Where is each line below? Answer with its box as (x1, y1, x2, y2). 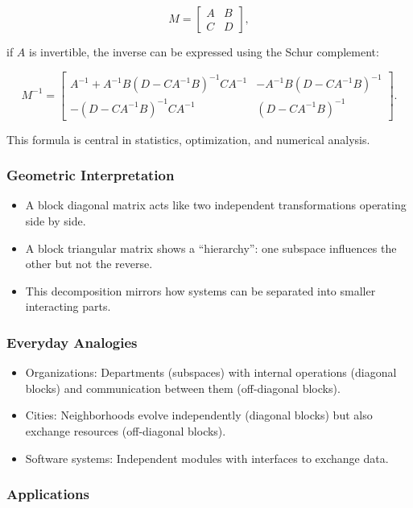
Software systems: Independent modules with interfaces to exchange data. (25, 449, 389, 466)
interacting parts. (25, 298, 111, 315)
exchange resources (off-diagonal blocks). (25, 423, 226, 440)
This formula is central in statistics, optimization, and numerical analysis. (6, 130, 370, 147)
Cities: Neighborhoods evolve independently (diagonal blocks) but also (25, 407, 373, 423)
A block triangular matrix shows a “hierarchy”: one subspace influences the (25, 239, 397, 256)
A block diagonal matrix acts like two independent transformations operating (25, 196, 407, 213)
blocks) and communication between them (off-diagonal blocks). (25, 379, 341, 396)
